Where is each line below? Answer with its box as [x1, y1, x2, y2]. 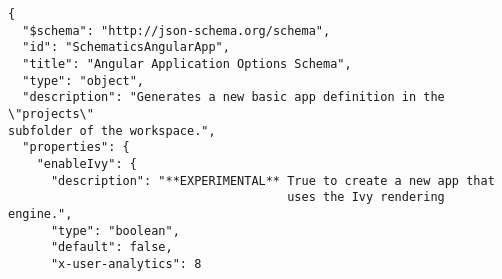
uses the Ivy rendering [287, 190, 445, 205]
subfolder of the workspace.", [8, 123, 216, 138]
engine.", [8, 206, 73, 221]
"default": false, [50, 240, 173, 255]
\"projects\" [8, 106, 94, 121]
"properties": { [22, 140, 130, 155]
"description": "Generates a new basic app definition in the [22, 90, 445, 105]
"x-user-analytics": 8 [50, 256, 202, 271]
